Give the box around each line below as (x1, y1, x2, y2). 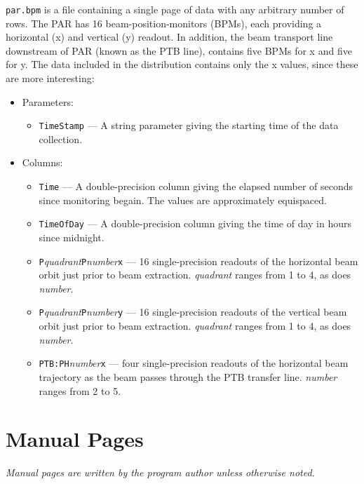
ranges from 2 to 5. (39, 383, 121, 398)
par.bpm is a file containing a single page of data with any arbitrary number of (6, 2, 344, 16)
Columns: (22, 155, 63, 170)
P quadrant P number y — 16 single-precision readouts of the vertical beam (39, 304, 347, 319)
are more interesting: (6, 71, 95, 86)
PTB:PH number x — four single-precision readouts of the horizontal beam (39, 356, 349, 370)
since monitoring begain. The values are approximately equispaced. (39, 192, 327, 207)
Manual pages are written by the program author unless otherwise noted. (6, 465, 315, 480)
